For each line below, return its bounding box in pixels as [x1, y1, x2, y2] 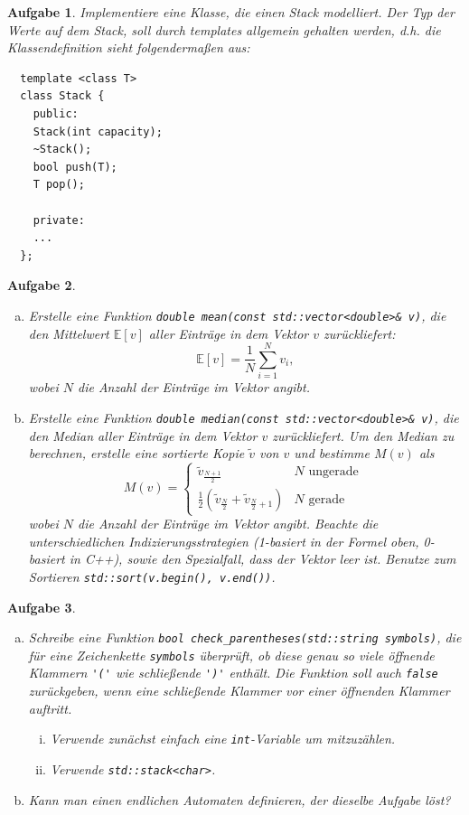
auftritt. [28, 698, 72, 717]
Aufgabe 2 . [7, 276, 76, 295]
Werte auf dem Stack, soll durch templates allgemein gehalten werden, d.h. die [7, 20, 441, 39]
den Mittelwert [28, 323, 109, 342]
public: [33, 107, 79, 120]
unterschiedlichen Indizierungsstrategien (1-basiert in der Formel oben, [28, 531, 419, 550]
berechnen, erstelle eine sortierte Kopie [28, 444, 245, 463]
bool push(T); [33, 160, 117, 173]
